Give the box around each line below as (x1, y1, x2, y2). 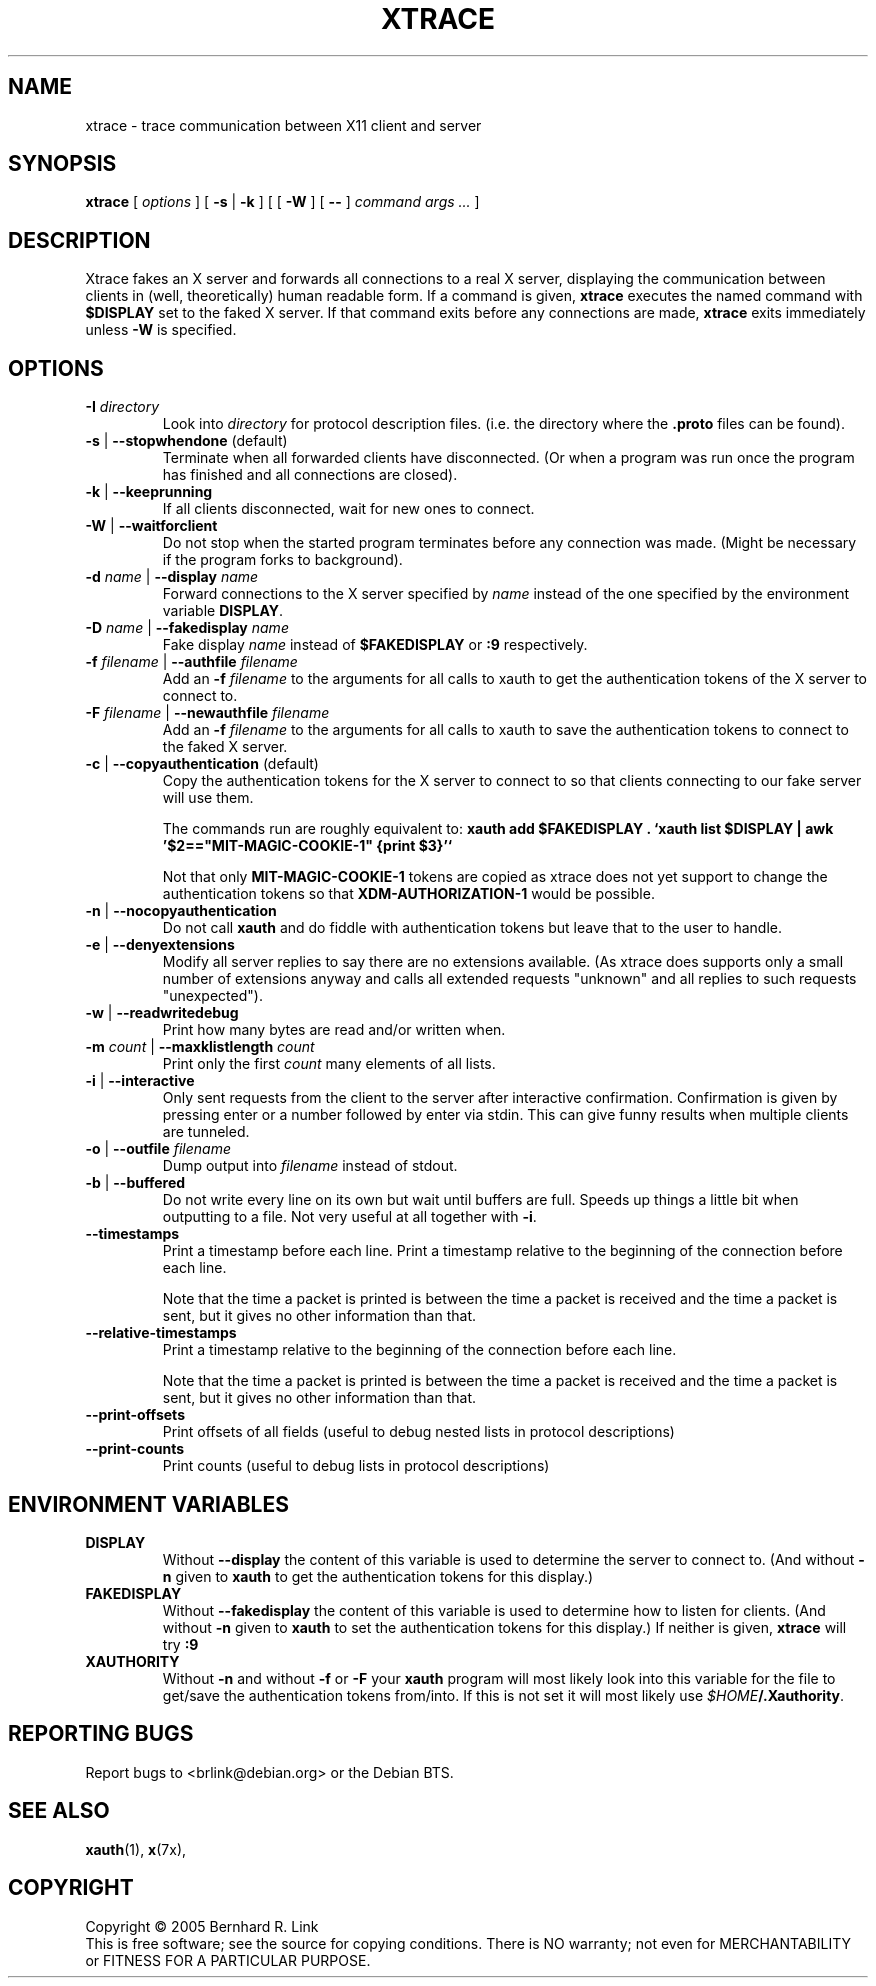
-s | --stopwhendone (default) (85, 432, 288, 450)
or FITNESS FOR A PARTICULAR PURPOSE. (85, 1951, 371, 1969)
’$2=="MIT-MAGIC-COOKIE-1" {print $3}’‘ (162, 837, 453, 855)
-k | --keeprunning (85, 483, 213, 501)
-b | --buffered (85, 1174, 186, 1192)
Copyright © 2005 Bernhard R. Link (85, 1917, 319, 1935)
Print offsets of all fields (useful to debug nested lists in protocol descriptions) (162, 1423, 675, 1441)
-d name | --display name (85, 568, 259, 586)
